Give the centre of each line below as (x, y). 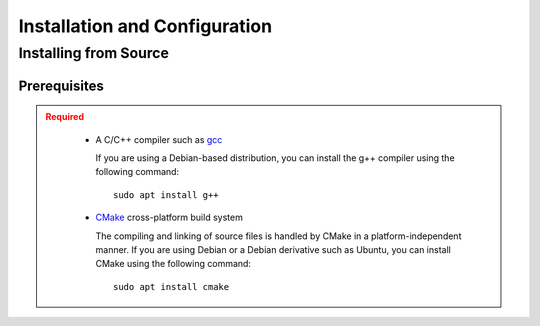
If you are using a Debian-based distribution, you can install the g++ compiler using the (275, 158)
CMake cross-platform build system (169, 217)
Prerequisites (61, 85)
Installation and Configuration (145, 26)
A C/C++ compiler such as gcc (159, 139)
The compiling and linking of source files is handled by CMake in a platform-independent (278, 236)
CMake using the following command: (173, 264)
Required (65, 117)
